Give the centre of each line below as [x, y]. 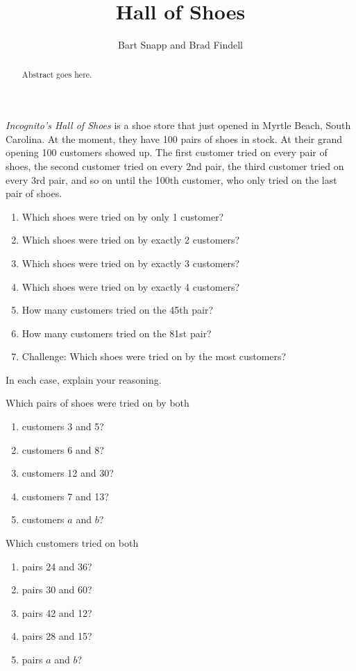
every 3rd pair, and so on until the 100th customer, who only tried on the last [171, 179]
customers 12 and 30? [68, 473]
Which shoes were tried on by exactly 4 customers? [131, 286]
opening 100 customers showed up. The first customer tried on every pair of [167, 152]
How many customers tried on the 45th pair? [117, 310]
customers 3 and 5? [63, 426]
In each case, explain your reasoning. [84, 379]
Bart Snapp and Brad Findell [180, 45]
